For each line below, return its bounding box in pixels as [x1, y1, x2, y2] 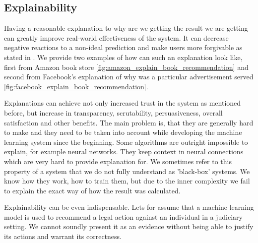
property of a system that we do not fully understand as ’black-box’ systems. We [4, 166, 250, 176]
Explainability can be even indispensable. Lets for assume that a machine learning [4, 202, 254, 212]
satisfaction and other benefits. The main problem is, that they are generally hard [4, 117, 254, 127]
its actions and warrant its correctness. [4, 231, 122, 242]
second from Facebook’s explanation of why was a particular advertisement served [4, 71, 254, 82]
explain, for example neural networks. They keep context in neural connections [4, 146, 244, 157]
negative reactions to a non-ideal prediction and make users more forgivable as [4, 42, 243, 53]
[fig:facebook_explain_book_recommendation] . [4, 81, 148, 91]
